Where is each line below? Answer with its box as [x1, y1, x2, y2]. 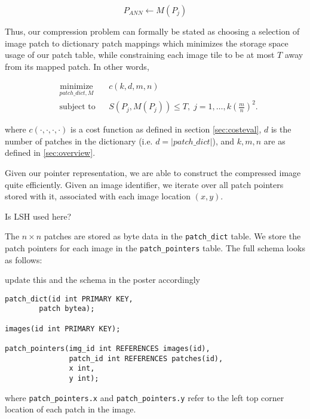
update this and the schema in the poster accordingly [5, 273, 200, 286]
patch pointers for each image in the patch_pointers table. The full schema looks [5, 241, 306, 254]
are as [263, 134, 286, 147]
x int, [69, 364, 95, 373]
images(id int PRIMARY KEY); [5, 324, 121, 333]
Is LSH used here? [5, 209, 72, 222]
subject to [59, 103, 96, 112]
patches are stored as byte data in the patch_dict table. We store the [44, 230, 301, 242]
